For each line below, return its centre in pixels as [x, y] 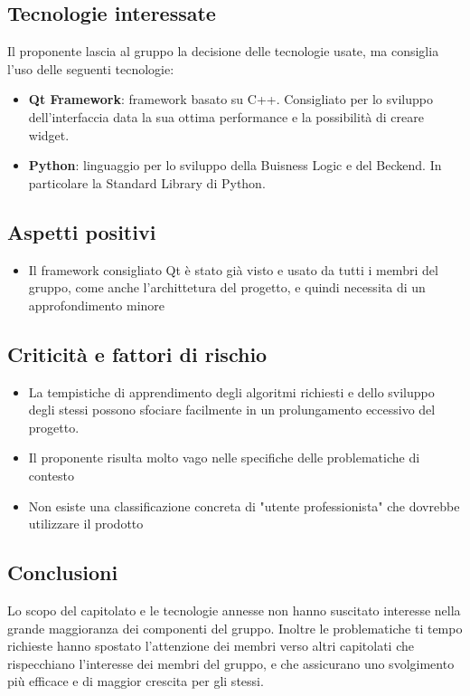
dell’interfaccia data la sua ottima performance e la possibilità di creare [226, 116]
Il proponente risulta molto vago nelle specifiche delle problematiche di [224, 458]
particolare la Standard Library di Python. [147, 182]
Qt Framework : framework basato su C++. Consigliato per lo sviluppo [230, 99]
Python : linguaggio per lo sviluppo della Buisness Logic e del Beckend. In [235, 165]
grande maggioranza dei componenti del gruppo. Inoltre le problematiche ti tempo [235, 628]
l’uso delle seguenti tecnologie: [91, 68]
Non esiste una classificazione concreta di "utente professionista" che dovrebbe [244, 505]
